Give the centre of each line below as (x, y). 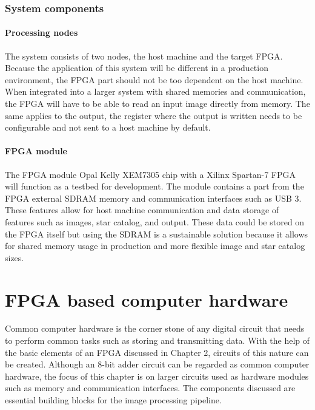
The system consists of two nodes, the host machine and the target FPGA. (144, 56)
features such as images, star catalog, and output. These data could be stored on (155, 221)
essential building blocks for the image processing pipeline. (113, 400)
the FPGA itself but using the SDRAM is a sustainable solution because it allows (157, 234)
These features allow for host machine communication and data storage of (142, 210)
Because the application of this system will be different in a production (137, 68)
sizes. (15, 257)
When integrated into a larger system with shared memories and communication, (155, 91)
